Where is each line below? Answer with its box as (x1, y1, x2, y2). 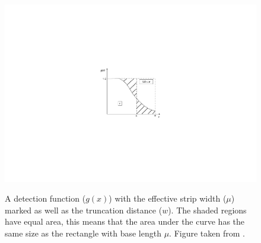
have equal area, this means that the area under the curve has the (5, 215, 245, 228)
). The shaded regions (168, 203, 247, 216)
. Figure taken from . (169, 227, 245, 239)
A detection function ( (5, 192, 86, 205)
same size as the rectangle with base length (5, 227, 161, 239)
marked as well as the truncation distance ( (5, 203, 163, 216)
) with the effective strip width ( (109, 192, 227, 205)
